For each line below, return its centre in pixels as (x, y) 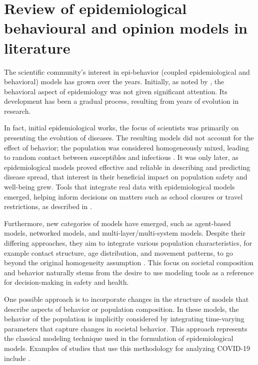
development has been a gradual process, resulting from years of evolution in (121, 101)
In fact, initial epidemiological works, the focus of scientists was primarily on (121, 128)
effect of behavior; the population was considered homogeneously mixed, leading (126, 147)
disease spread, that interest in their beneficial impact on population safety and (126, 177)
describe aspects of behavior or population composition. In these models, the (121, 309)
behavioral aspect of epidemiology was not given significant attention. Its (116, 91)
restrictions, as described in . (48, 206)
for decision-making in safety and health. (66, 282)
